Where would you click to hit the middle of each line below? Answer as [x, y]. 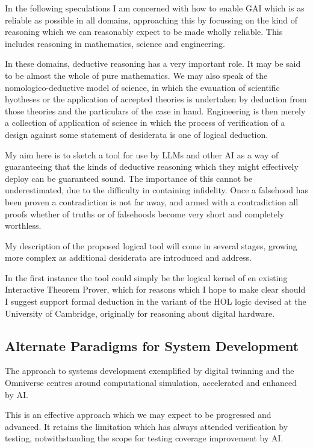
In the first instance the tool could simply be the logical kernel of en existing [146, 277]
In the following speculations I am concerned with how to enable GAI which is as [155, 8]
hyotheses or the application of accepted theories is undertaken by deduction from [156, 99]
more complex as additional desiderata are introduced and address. [129, 257]
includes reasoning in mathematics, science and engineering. [115, 43]
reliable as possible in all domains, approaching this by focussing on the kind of [151, 20]
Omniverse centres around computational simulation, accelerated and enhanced [151, 383]
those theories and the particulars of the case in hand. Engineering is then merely [155, 110]
